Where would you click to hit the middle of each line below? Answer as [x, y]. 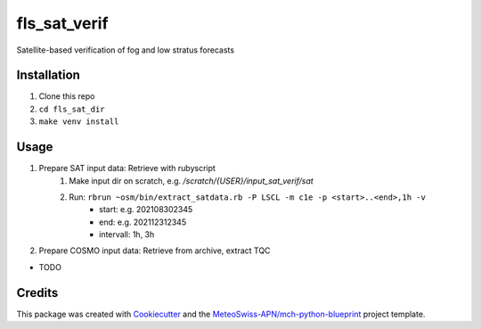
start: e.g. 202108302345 [146, 210]
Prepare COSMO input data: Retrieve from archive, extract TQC [155, 251]
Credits [37, 293]
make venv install [79, 122]
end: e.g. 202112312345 [143, 222]
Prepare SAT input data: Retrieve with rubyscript [127, 169]
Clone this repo [67, 96]
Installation [48, 75]
